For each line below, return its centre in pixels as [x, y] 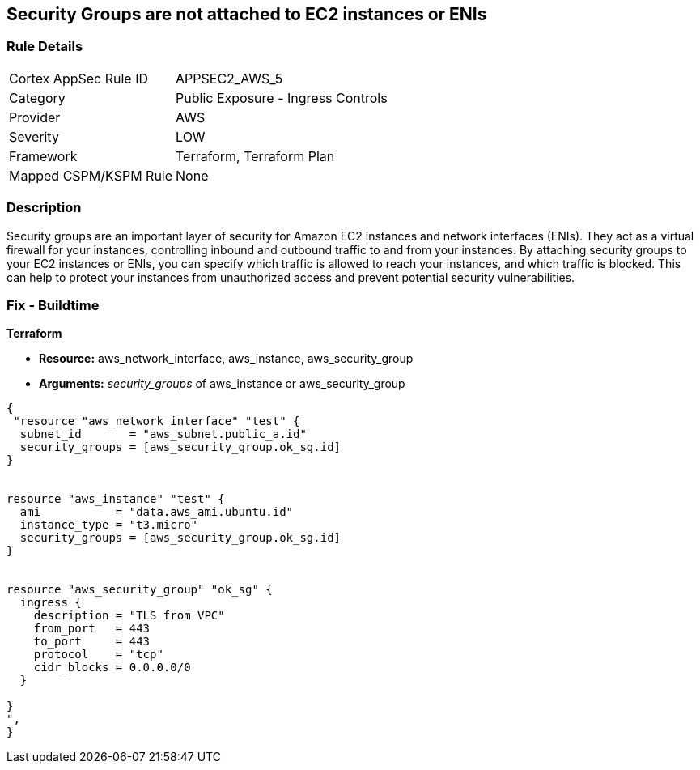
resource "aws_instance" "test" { [116, 499]
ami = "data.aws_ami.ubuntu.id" [157, 512]
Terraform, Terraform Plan [255, 156]
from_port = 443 [92, 629]
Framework [43, 156]
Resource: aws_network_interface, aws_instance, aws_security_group [226, 359]
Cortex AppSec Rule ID [79, 78]
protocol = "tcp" [98, 655]
